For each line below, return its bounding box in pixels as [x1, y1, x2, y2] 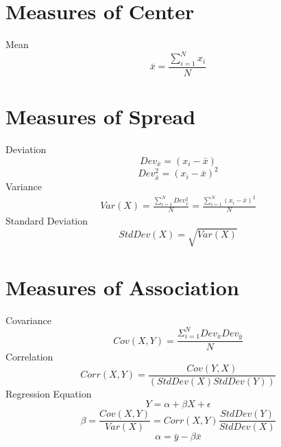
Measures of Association [5, 273, 239, 301]
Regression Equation [5, 386, 92, 400]
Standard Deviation [5, 214, 88, 228]
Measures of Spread [5, 102, 196, 130]
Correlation [5, 349, 53, 364]
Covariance [5, 312, 51, 327]
